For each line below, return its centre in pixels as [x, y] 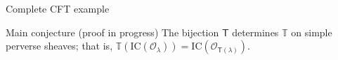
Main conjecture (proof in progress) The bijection [112, 32]
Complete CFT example [58, 8]
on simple [312, 32]
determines [255, 32]
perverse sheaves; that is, [59, 46]
